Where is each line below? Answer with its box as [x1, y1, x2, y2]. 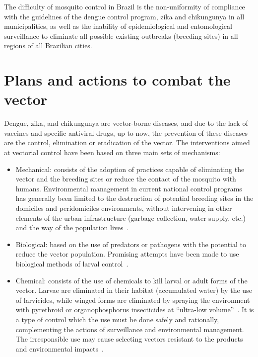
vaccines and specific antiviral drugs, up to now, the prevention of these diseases [4, 127, 248, 138]
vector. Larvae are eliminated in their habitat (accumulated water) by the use [15, 285, 252, 295]
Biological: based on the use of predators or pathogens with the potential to [15, 239, 246, 249]
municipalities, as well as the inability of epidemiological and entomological [4, 21, 232, 31]
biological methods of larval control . [15, 259, 129, 268]
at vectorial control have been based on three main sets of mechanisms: [4, 147, 220, 158]
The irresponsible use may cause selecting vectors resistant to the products [15, 334, 243, 344]
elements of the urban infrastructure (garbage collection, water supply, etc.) [15, 212, 246, 223]
